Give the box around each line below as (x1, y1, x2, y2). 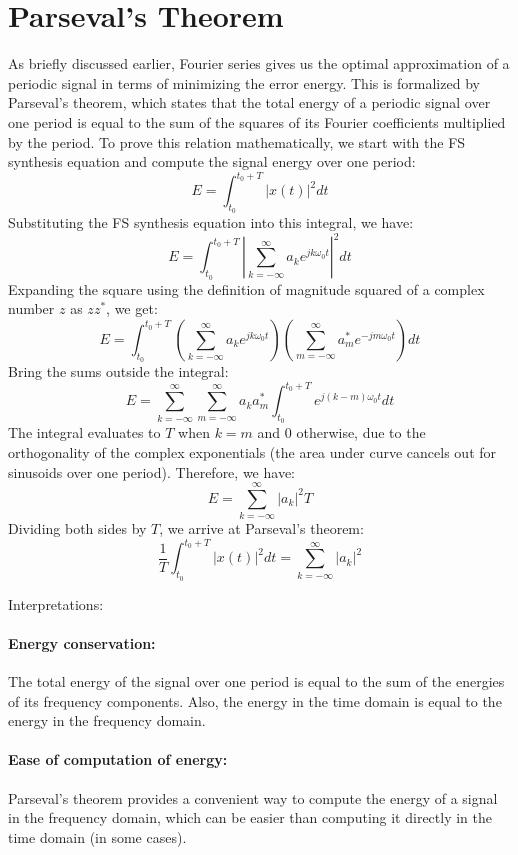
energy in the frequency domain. (8, 710, 206, 731)
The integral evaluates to (8, 422, 161, 443)
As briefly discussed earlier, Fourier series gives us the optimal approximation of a (8, 53, 510, 74)
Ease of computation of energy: (8, 749, 228, 770)
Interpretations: (8, 593, 104, 614)
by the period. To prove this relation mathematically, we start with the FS (8, 131, 466, 152)
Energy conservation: (8, 632, 156, 653)
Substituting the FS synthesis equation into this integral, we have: (8, 212, 414, 233)
